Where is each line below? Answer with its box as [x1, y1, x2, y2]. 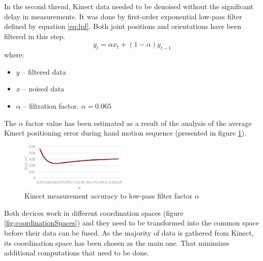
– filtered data [22, 66, 66, 77]
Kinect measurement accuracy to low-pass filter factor [24, 190, 193, 201]
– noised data [22, 83, 65, 94]
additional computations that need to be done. [4, 247, 150, 258]
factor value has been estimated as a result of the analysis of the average [25, 117, 252, 128]
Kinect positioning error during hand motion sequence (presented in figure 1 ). [4, 127, 247, 138]
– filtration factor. [23, 100, 79, 111]
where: [4, 49, 24, 60]
